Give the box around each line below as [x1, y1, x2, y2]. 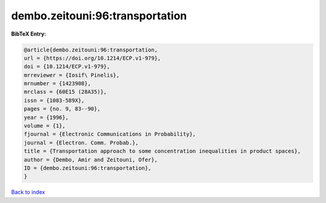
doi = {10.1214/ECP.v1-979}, [24, 63, 110, 70]
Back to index [11, 188, 45, 196]
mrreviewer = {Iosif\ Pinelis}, [24, 71, 120, 79]
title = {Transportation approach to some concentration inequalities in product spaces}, [24, 148, 301, 155]
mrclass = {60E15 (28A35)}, [24, 88, 107, 95]
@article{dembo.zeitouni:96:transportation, [24, 46, 158, 53]
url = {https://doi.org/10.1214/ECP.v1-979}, [24, 54, 161, 62]
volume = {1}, [24, 123, 66, 129]
